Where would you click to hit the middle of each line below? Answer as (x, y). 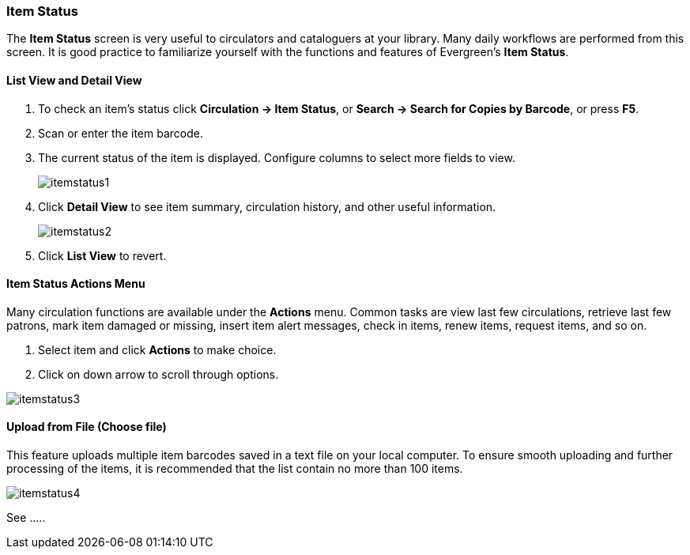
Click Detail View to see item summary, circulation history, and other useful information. (267, 206)
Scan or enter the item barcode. (121, 133)
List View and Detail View (74, 80)
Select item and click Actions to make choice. (157, 349)
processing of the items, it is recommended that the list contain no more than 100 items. (235, 469)
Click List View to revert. (102, 255)
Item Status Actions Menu (76, 284)
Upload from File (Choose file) (87, 427)
